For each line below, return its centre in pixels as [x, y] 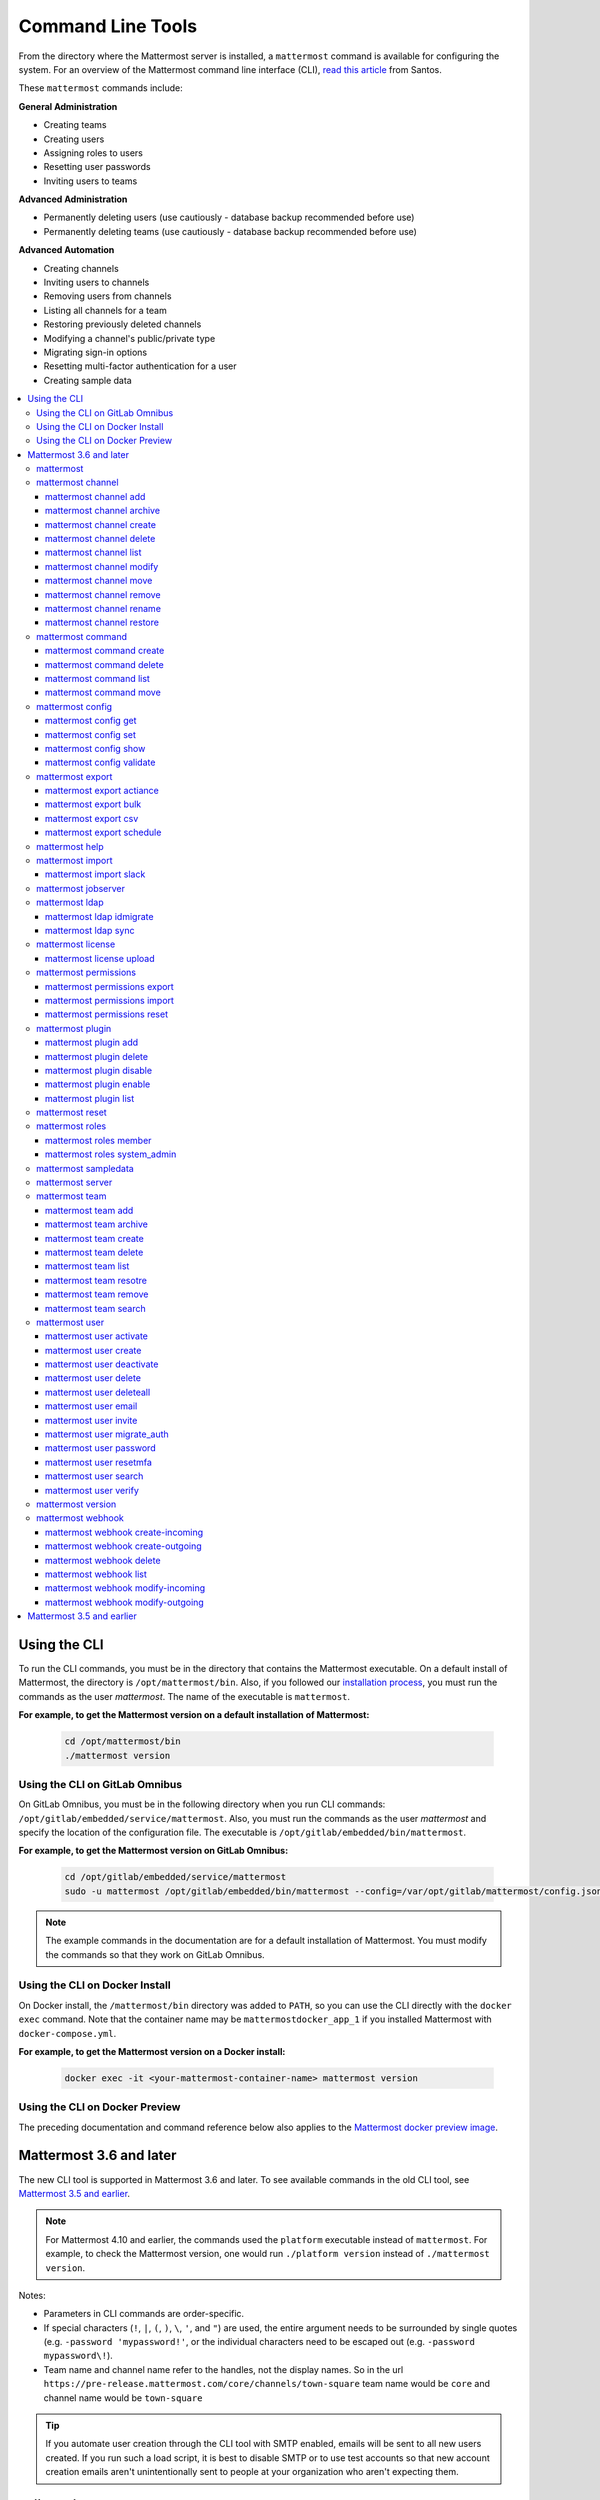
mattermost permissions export [109, 986]
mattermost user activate [97, 1336]
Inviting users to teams [90, 181]
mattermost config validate [100, 762]
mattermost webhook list [96, 1574]
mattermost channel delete [100, 539]
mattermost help [70, 846]
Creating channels [81, 268]
